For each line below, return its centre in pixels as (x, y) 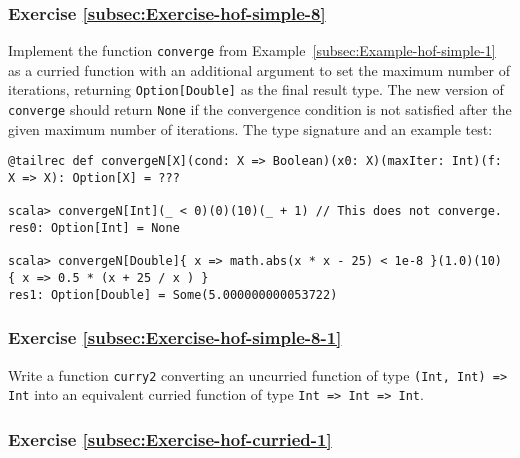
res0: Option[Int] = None (94, 228)
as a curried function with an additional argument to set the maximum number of (259, 69)
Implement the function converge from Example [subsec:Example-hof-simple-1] (252, 50)
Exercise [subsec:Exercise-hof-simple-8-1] (175, 337)
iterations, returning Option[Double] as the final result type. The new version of (256, 89)
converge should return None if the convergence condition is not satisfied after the (260, 109)
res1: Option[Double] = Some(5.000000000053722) (173, 294)
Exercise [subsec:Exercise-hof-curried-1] (170, 438)
